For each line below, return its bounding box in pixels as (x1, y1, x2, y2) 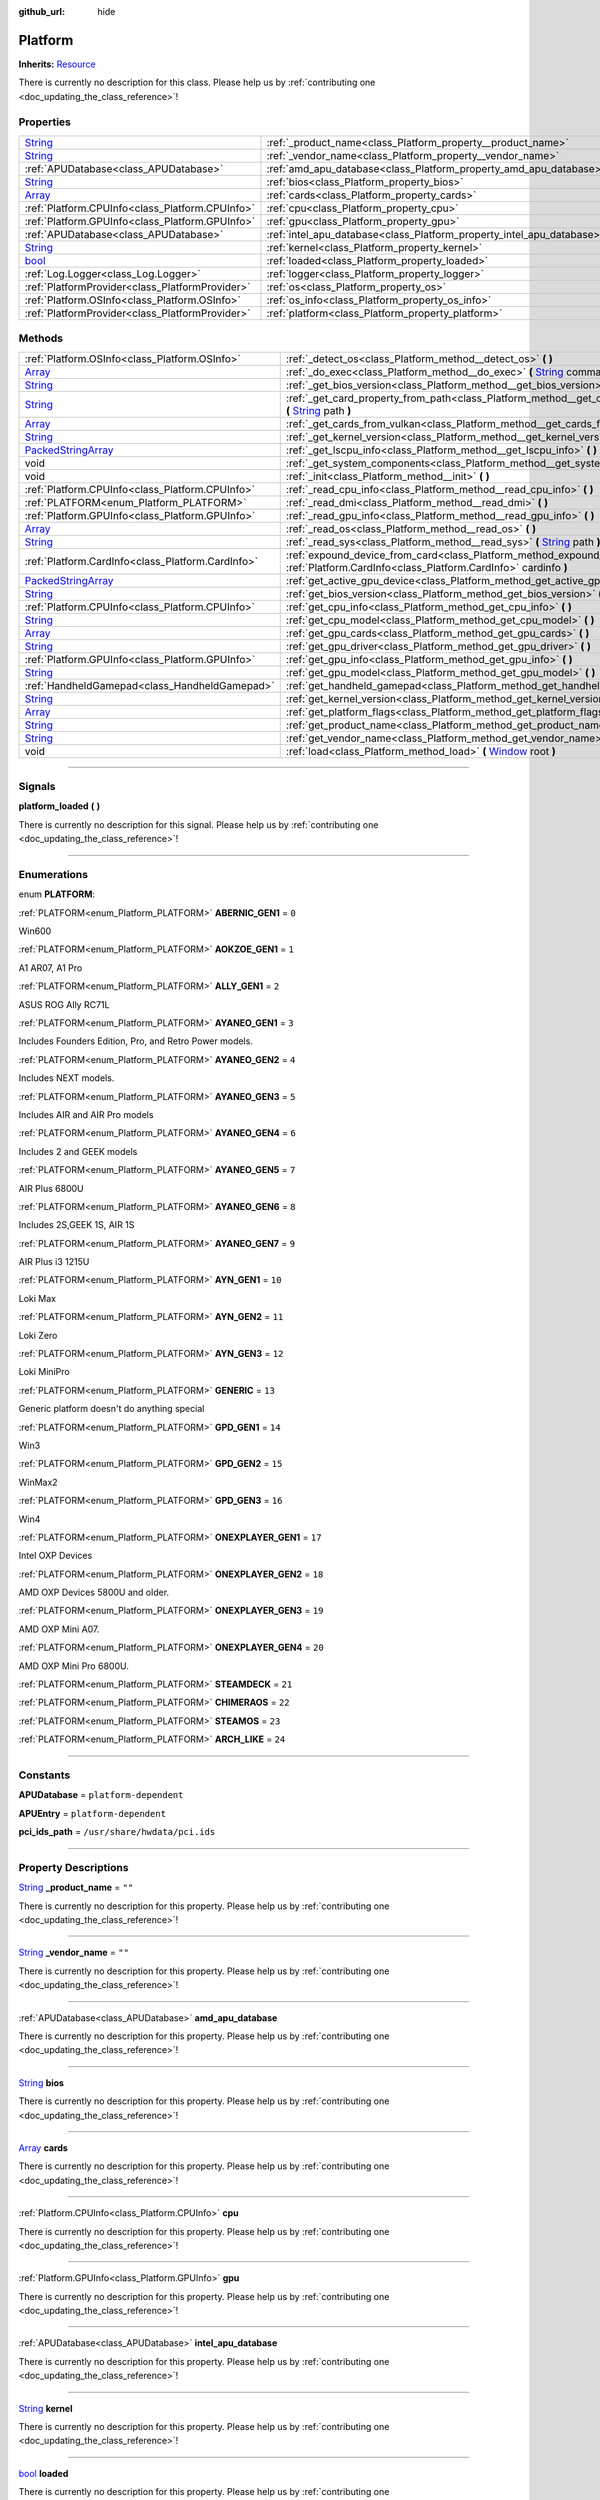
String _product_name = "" (18, 1881, 134, 1894)
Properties (18, 115, 72, 129)
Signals (18, 779, 56, 793)
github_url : (18, 6, 65, 17)
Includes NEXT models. (18, 1072, 115, 1084)
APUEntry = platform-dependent (18, 1807, 167, 1819)
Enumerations (18, 867, 89, 881)
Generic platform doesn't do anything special (18, 1403, 205, 1415)
